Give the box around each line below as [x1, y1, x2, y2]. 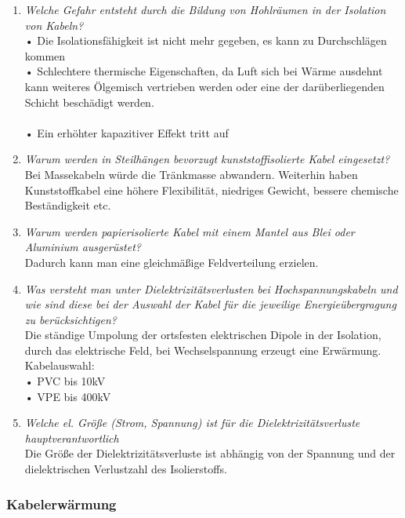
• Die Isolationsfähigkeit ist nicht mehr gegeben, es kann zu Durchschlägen [24, 32, 387, 49]
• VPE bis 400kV [24, 388, 111, 404]
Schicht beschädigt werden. [24, 93, 154, 110]
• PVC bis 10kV [24, 373, 106, 389]
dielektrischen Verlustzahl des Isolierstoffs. [24, 461, 227, 477]
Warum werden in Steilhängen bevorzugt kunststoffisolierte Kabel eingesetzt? [24, 151, 390, 167]
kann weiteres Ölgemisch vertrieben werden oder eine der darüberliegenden [24, 78, 385, 94]
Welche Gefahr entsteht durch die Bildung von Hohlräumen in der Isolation [24, 2, 386, 17]
